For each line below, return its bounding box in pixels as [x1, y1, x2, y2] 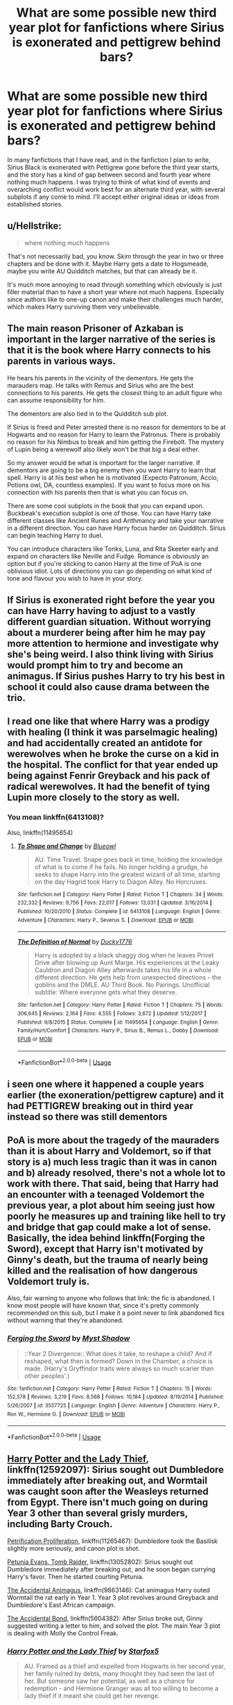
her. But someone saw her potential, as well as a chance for [24, 1677, 196, 1686]
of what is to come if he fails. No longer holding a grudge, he [34, 862, 208, 871]
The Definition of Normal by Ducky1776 [17, 937, 132, 946]
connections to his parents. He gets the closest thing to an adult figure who [7, 388, 223, 397]
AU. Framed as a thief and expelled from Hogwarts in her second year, [24, 1662, 225, 1670]
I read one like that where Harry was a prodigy [7, 716, 210, 727]
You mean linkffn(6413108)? [7, 812, 104, 822]
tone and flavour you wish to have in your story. [7, 574, 144, 582]
